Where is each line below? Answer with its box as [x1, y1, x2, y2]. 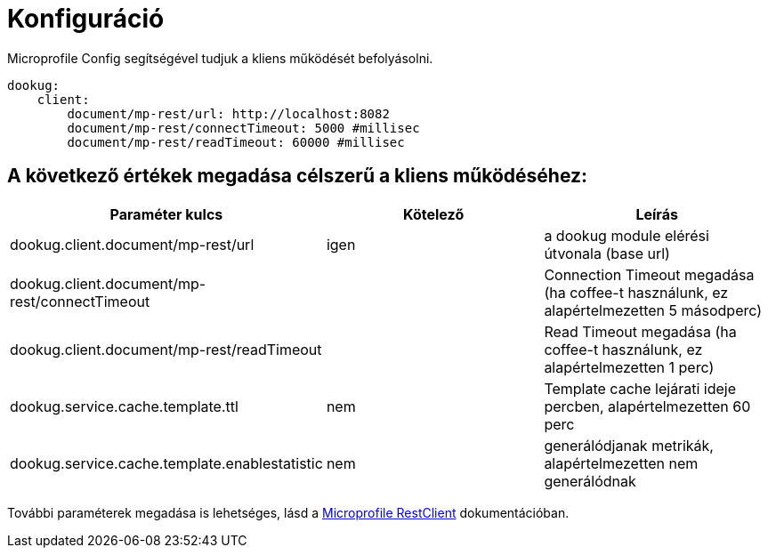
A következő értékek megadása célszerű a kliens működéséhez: [7, 165, 588, 188]
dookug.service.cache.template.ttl [10, 397, 238, 415]
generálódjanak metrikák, [544, 436, 714, 454]
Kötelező [403, 205, 465, 223]
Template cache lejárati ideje [544, 379, 736, 398]
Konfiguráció [7, 4, 165, 34]
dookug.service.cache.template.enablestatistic [10, 454, 323, 472]
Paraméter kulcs [109, 205, 223, 223]
